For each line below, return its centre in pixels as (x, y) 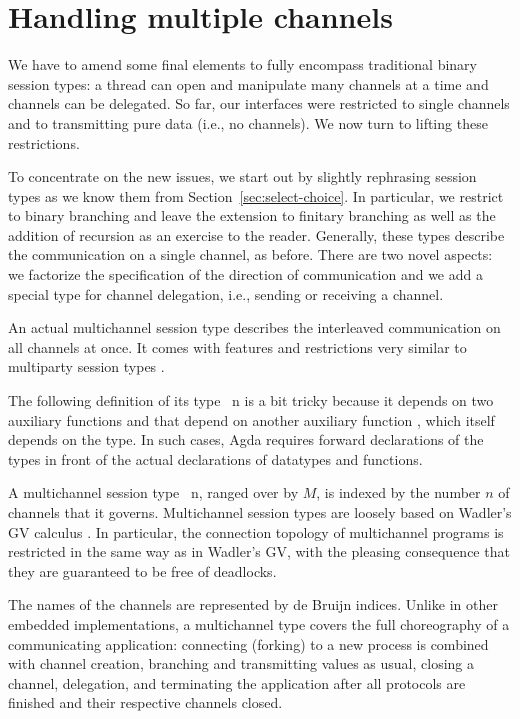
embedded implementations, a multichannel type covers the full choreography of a (259, 623)
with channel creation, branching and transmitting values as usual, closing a (241, 663)
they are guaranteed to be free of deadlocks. (142, 570)
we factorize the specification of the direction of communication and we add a (245, 274)
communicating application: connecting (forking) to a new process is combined (248, 643)
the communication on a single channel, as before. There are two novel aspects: (250, 254)
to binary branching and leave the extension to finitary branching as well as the (252, 215)
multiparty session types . (86, 366)
